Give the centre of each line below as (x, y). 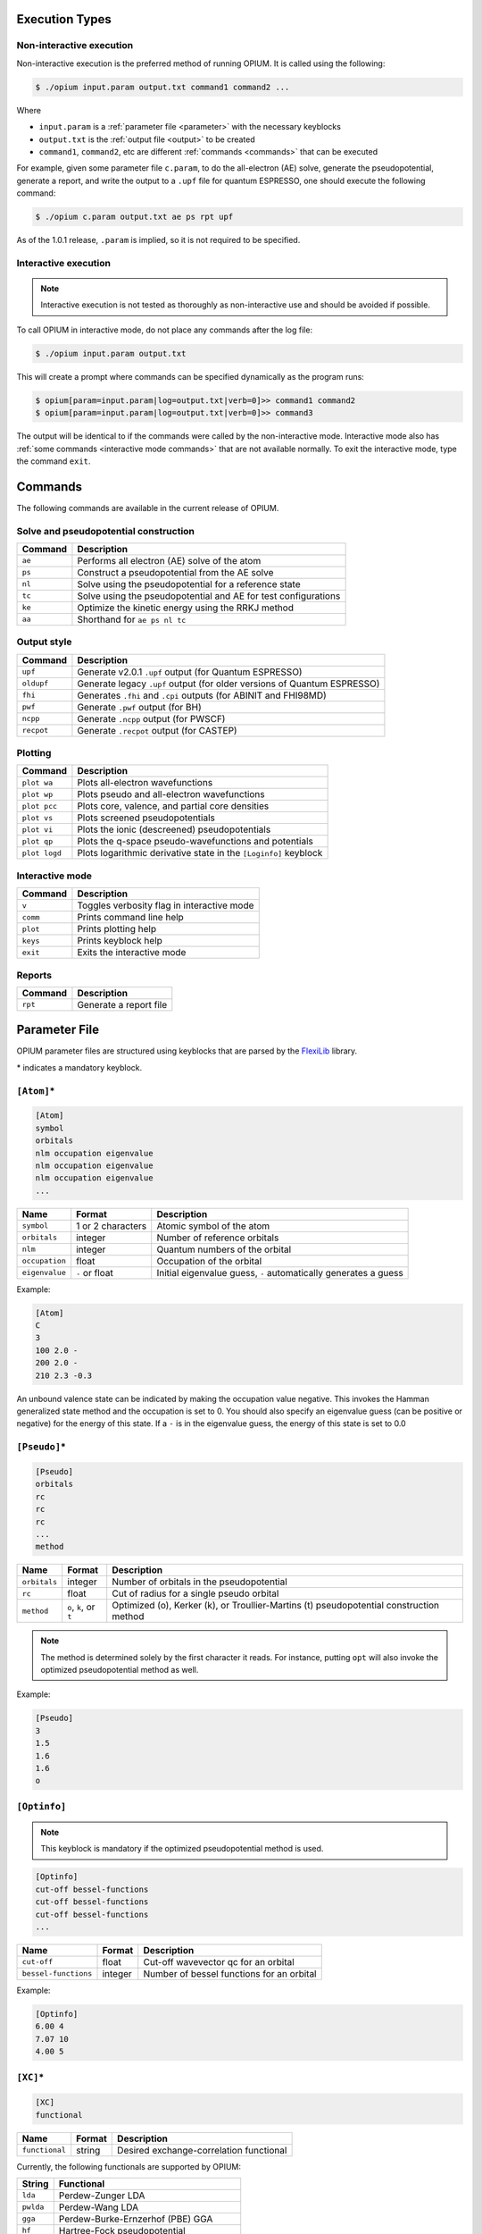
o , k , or (81, 1607)
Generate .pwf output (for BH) (140, 707)
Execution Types (64, 19)
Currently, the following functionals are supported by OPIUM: (129, 2166)
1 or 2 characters (112, 1226)
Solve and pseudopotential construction (106, 531)
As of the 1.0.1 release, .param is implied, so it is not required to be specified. (158, 240)
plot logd (42, 853)
